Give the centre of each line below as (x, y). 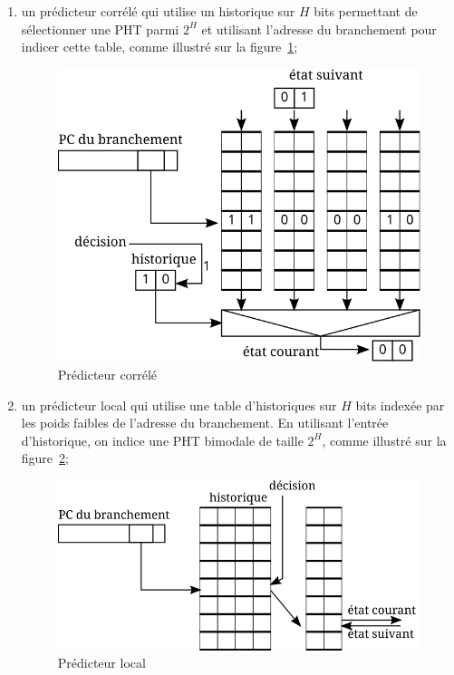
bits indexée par (400, 405)
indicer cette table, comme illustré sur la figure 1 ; (159, 47)
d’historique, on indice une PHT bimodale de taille (162, 440)
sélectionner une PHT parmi (100, 29)
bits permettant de (366, 11)
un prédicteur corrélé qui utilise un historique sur (158, 11)
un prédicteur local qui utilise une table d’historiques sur (179, 405)
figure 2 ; (45, 458)
